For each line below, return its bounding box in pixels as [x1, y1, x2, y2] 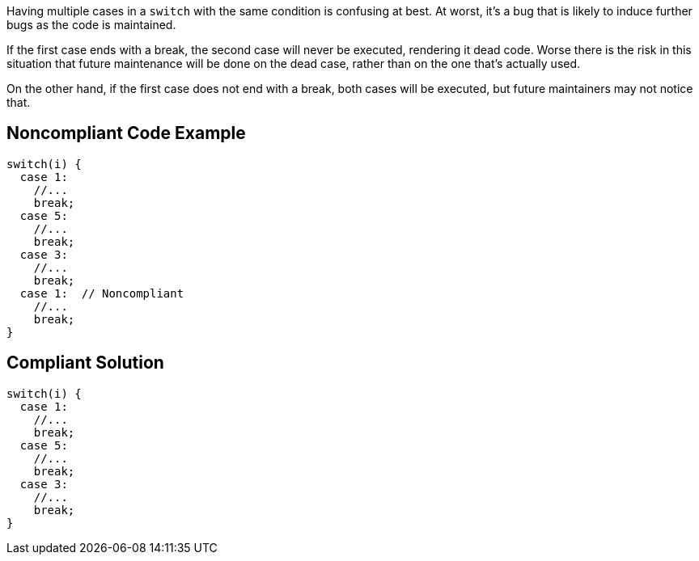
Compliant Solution [6, 352, 164, 373]
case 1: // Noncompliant [19, 286, 184, 300]
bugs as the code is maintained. [6, 18, 176, 32]
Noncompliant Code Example [6, 123, 246, 144]
